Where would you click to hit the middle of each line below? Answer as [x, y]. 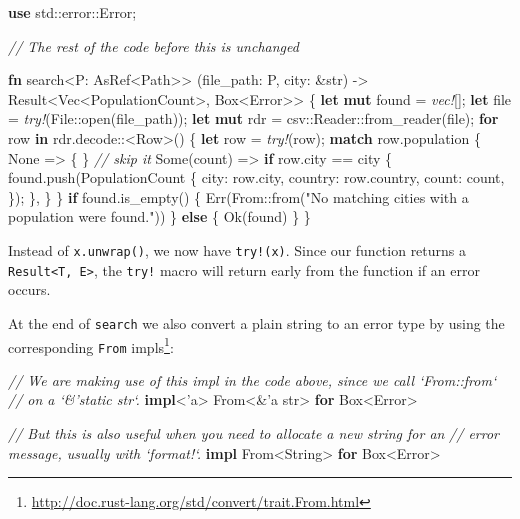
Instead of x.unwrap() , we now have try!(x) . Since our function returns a [237, 249]
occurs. [29, 289]
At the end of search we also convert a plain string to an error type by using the [256, 322]
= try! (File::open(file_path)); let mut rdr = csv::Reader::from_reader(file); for [253, 118]
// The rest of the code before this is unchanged [153, 45]
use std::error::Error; [72, 12]
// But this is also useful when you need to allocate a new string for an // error [254, 433]
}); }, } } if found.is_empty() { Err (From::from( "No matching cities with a [238, 196]
